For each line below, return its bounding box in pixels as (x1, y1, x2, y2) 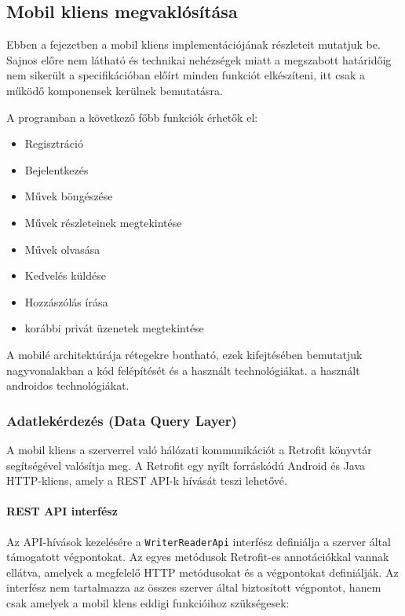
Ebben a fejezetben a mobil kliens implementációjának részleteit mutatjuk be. (6, 36, 381, 53)
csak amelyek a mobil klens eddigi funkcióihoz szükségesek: (6, 594, 290, 610)
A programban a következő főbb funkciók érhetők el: (6, 108, 258, 125)
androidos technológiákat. (6, 377, 130, 394)
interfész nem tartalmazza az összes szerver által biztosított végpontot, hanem (6, 579, 381, 596)
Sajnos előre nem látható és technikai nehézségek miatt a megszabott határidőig (6, 51, 392, 68)
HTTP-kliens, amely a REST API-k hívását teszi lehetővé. (6, 472, 287, 489)
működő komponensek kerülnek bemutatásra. (6, 82, 223, 98)
